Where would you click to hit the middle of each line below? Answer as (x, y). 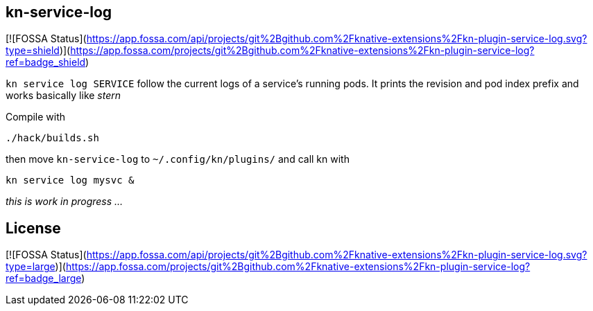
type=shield (33, 51)
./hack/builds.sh (52, 138)
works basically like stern (63, 96)
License (33, 228)
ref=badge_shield (46, 62)
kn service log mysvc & (70, 180)
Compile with (36, 117)
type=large (31, 267)
